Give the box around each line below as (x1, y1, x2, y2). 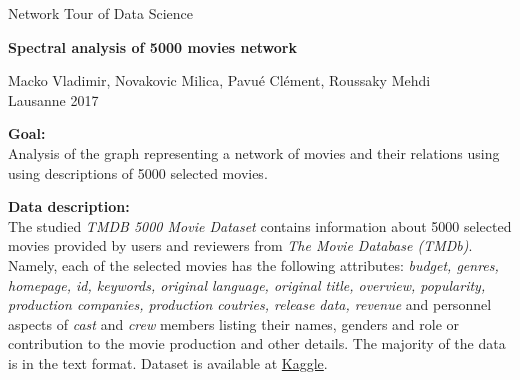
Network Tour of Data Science (8, 3, 193, 23)
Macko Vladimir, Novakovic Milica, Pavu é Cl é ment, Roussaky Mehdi (8, 70, 431, 91)
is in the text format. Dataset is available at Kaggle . (8, 352, 328, 373)
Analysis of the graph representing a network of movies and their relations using (8, 142, 500, 163)
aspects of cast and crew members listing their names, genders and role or (8, 313, 460, 334)
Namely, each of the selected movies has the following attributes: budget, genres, (8, 254, 499, 275)
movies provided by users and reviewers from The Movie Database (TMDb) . (8, 235, 473, 256)
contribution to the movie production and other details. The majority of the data (8, 333, 506, 354)
